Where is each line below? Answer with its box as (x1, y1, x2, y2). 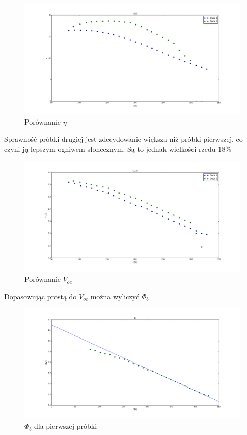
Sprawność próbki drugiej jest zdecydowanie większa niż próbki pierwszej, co (4, 133, 243, 144)
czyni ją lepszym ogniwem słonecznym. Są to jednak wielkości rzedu (4, 143, 216, 154)
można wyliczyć (90, 291, 140, 301)
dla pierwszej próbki (34, 421, 97, 431)
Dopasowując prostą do (4, 291, 77, 301)
